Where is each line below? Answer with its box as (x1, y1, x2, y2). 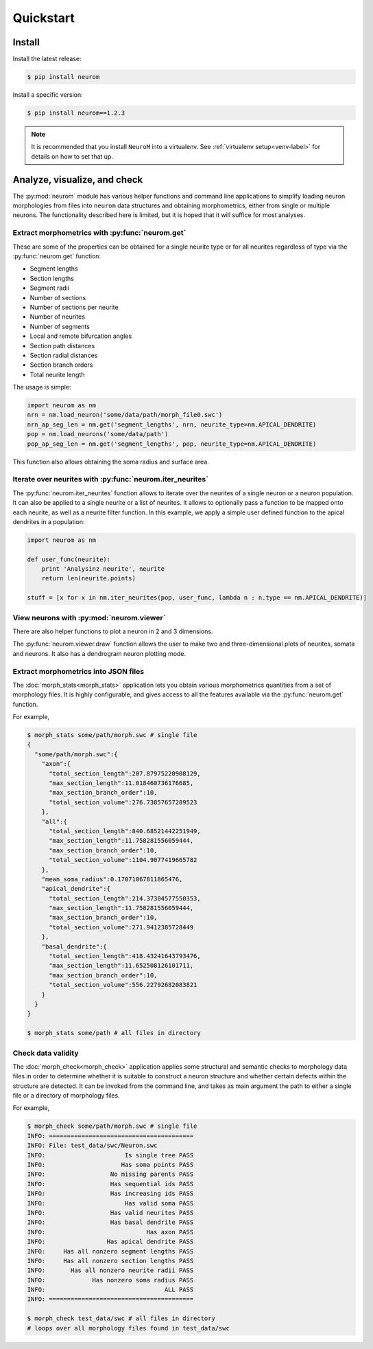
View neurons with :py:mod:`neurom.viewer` (12, 613, 166, 622)
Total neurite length (29, 370, 85, 378)
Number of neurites (29, 313, 86, 321)
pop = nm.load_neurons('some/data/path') (27, 430, 169, 438)
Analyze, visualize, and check (12, 174, 143, 185)
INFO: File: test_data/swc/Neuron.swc (27, 1142, 158, 1150)
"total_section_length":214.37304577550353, (49, 894, 202, 903)
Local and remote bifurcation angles (29, 332, 132, 340)
